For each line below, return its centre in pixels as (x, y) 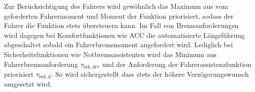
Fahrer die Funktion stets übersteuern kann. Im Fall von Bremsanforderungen (121, 25)
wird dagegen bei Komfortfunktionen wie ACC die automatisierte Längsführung (124, 35)
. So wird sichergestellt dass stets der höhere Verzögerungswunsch (150, 74)
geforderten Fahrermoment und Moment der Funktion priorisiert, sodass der (119, 15)
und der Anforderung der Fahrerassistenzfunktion (177, 64)
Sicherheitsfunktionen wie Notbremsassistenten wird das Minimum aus (110, 54)
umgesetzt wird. (28, 84)
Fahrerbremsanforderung (41, 64)
